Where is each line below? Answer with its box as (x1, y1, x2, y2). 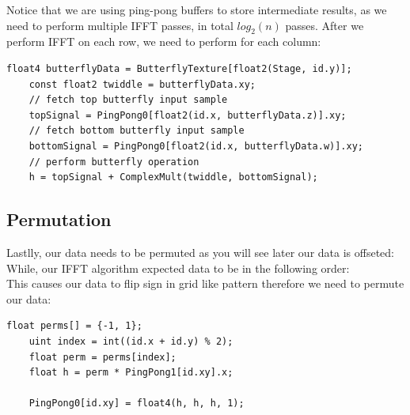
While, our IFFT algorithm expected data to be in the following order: (6, 259, 350, 276)
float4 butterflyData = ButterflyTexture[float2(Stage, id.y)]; (6, 62, 352, 74)
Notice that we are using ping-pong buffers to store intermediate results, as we (6, 2, 387, 17)
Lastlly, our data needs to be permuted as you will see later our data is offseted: (6, 243, 394, 260)
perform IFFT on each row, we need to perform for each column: (6, 33, 321, 50)
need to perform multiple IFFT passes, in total (6, 17, 233, 33)
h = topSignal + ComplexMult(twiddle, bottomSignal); (28, 172, 318, 183)
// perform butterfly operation (28, 156, 199, 168)
